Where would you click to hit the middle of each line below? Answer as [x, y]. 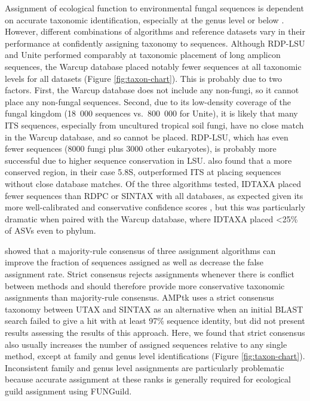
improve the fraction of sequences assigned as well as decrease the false [134, 262]
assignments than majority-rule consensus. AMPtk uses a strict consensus [139, 297]
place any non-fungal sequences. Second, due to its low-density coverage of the [148, 101]
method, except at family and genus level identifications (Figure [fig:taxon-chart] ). [155, 356]
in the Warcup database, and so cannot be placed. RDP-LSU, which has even [147, 137]
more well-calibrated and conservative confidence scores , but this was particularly [155, 207]
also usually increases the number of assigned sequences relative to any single [146, 344]
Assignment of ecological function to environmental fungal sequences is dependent [154, 8]
